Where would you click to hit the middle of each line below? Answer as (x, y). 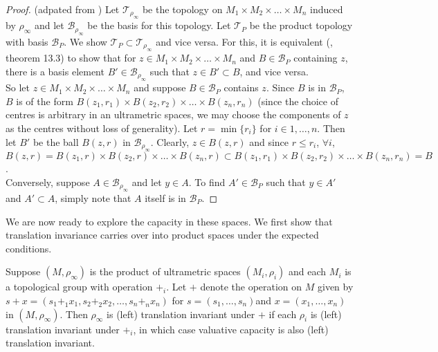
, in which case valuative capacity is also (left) (231, 329)
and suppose (160, 87)
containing (316, 58)
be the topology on (182, 9)
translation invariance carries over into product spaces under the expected (162, 235)
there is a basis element (55, 71)
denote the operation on (251, 287)
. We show (85, 41)
